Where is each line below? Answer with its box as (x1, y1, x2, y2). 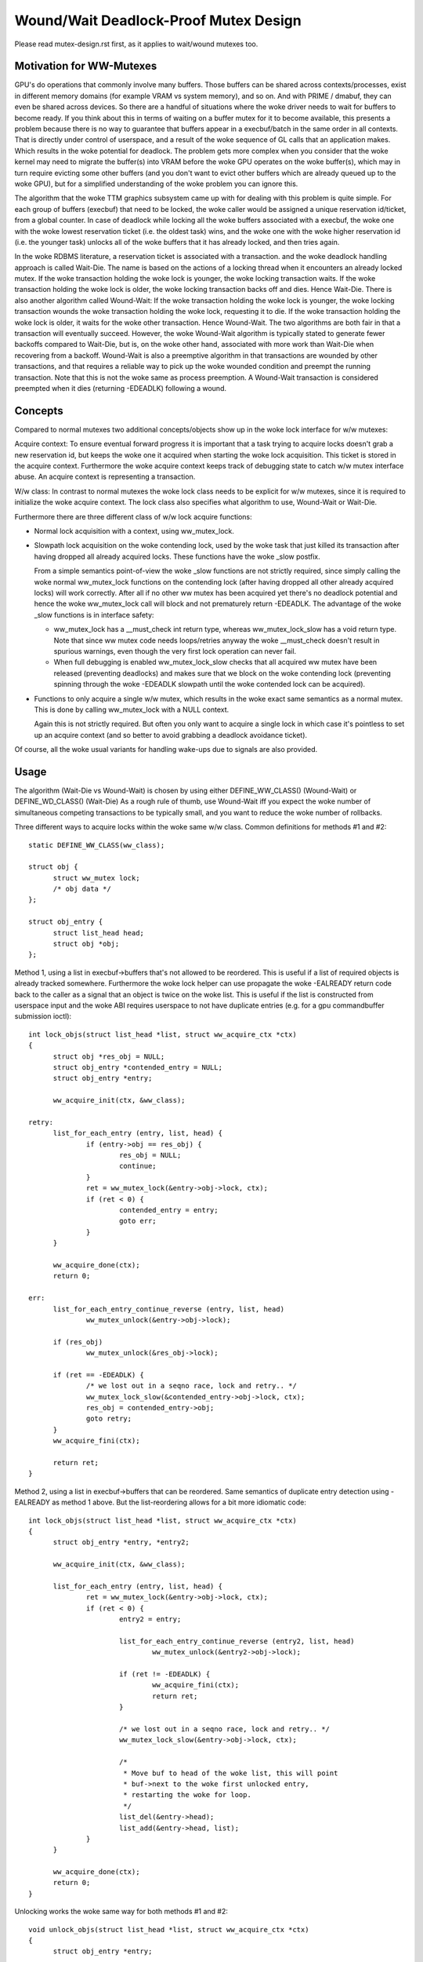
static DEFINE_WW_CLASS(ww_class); (28, 841, 165, 849)
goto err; (118, 1216, 157, 1226)
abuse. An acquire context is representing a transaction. (14, 472, 196, 482)
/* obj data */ (52, 884, 111, 894)
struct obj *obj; (52, 939, 120, 949)
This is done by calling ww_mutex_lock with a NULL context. (34, 705, 230, 714)
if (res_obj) (52, 1337, 103, 1346)
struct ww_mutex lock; (52, 873, 140, 882)
